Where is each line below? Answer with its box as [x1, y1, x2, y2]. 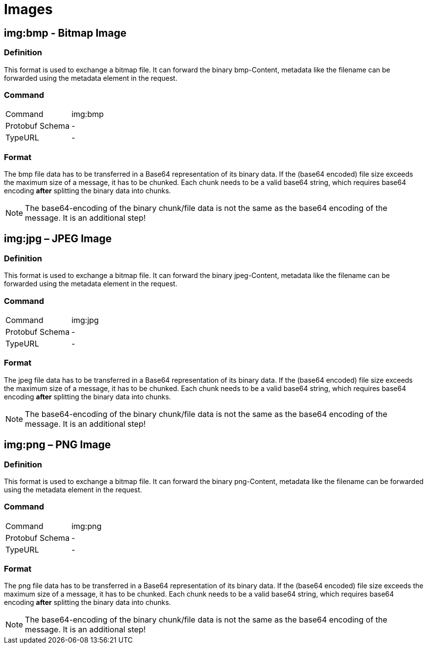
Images [4, 1, 53, 18]
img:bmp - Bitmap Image [4, 26, 127, 39]
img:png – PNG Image [4, 439, 111, 451]
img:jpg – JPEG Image [4, 232, 112, 245]
